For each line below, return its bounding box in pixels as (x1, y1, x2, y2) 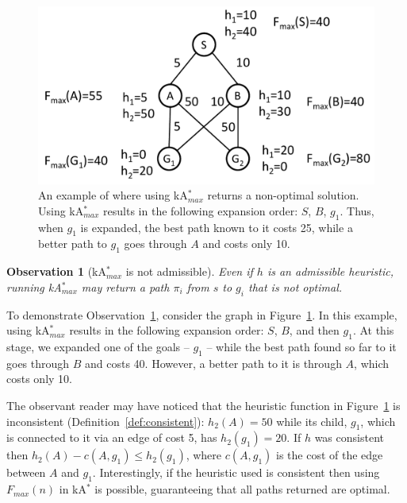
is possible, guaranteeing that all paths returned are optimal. (94, 481, 390, 497)
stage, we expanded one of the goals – (6, 338, 190, 354)
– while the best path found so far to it (206, 338, 397, 354)
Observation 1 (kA (6, 263, 106, 280)
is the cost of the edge (276, 447, 383, 463)
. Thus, (340, 202, 374, 219)
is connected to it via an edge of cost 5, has (6, 429, 217, 446)
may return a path (81, 278, 170, 295)
